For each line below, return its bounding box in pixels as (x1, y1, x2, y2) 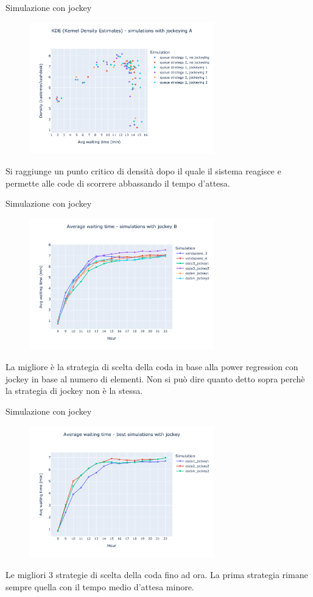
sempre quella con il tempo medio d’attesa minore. (5, 580, 194, 593)
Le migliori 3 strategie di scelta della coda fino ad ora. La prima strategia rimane (5, 568, 308, 581)
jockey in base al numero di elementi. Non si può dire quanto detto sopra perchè (5, 372, 305, 385)
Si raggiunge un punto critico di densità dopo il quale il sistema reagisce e (5, 165, 281, 177)
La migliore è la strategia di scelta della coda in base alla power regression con (5, 360, 298, 373)
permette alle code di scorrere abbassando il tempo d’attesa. (5, 176, 230, 189)
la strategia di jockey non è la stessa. (5, 384, 143, 397)
